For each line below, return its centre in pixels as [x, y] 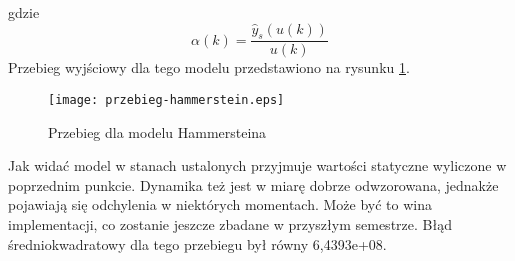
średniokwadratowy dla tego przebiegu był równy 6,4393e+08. [197, 243]
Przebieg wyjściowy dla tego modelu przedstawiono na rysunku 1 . [209, 67]
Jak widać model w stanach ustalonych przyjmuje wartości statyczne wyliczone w [257, 165]
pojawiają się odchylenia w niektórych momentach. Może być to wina [220, 204]
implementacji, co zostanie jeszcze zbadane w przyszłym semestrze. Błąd [230, 224]
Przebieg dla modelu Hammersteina [157, 131]
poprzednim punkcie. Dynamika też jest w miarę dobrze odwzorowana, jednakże [253, 184]
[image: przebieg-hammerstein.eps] [166, 100]
